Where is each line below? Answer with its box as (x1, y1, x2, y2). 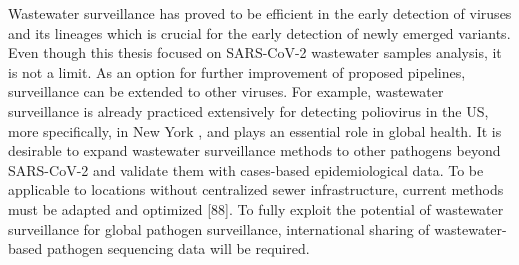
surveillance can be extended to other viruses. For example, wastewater (8, 81, 444, 102)
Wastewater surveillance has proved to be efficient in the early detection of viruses (8, 3, 512, 23)
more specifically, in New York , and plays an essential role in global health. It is (8, 120, 502, 141)
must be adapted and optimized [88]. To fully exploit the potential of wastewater (8, 198, 504, 219)
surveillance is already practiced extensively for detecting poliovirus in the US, (8, 100, 489, 121)
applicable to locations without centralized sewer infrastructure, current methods (8, 179, 504, 200)
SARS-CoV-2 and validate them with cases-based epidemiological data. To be (8, 159, 484, 180)
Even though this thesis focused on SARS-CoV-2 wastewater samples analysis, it (8, 42, 502, 63)
